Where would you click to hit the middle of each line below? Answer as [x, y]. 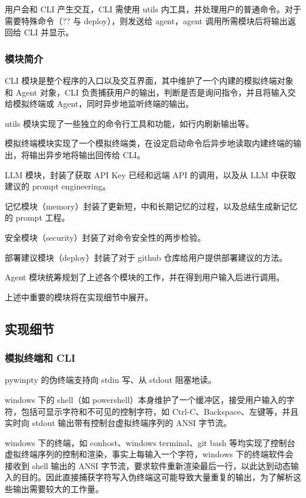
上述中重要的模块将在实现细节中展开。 [79, 296]
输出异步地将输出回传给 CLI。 [87, 154]
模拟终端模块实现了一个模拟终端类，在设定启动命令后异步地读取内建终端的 [149, 143]
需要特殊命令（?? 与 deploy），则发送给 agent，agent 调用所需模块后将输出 [146, 20]
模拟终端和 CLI [40, 358]
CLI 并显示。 [49, 32]
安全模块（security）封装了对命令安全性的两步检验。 [105, 237]
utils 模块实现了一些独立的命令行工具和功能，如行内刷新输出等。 [129, 123]
